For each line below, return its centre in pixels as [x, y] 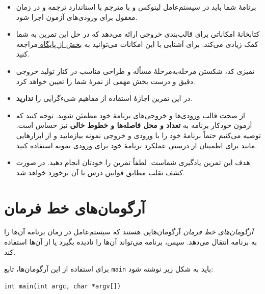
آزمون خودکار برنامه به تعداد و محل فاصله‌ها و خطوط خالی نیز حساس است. [134, 125]
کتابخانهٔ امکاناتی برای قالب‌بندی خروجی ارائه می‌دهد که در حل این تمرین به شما [138, 34]
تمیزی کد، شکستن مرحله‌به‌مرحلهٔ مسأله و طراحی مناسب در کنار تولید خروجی [135, 71]
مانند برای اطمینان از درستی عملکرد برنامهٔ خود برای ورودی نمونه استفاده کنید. [137, 145]
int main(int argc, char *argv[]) [63, 286]
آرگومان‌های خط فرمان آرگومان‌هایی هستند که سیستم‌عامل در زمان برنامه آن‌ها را [129, 232]
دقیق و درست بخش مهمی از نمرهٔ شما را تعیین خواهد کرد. [105, 81]
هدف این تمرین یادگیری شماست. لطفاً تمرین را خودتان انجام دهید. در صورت [133, 162]
